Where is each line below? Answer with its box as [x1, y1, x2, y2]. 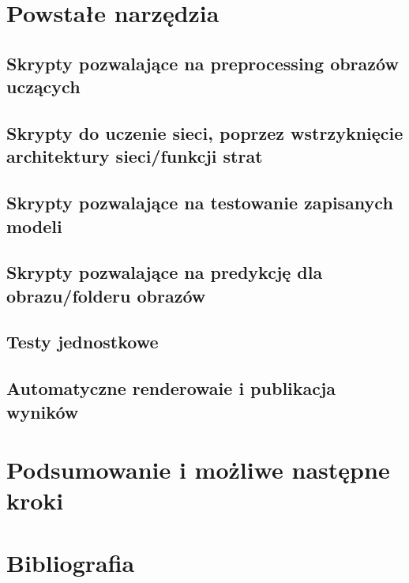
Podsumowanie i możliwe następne [6, 453, 390, 486]
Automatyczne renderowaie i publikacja [6, 376, 336, 401]
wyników [6, 399, 79, 423]
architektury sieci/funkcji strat [6, 144, 263, 168]
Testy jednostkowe [6, 329, 159, 354]
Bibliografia [6, 546, 135, 578]
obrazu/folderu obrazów [6, 283, 206, 307]
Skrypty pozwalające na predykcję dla [6, 260, 323, 284]
